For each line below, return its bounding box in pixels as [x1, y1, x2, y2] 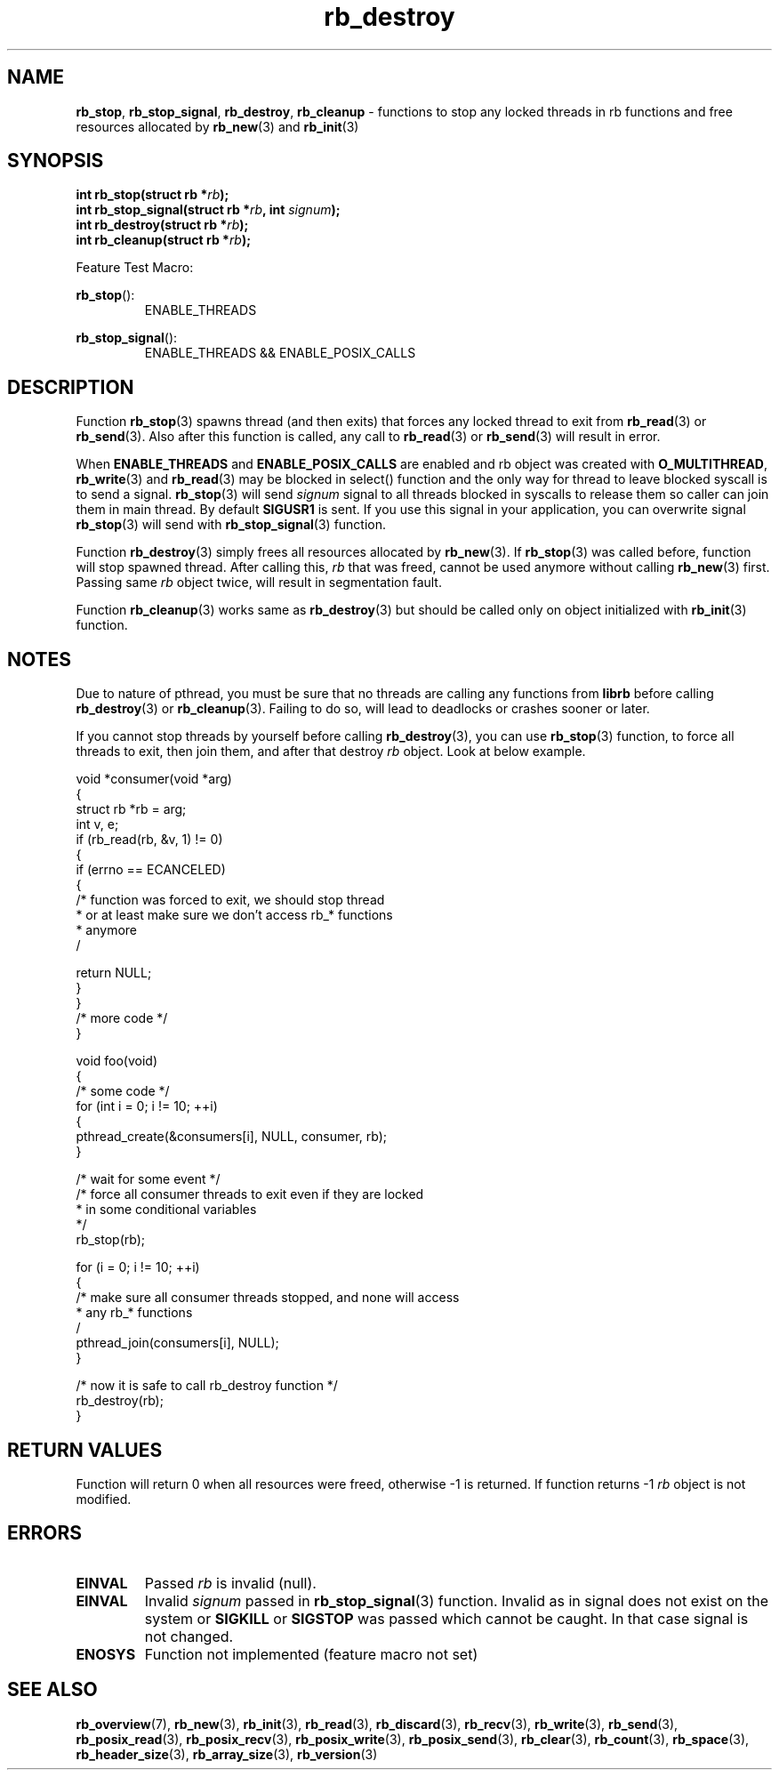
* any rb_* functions [76, 1305, 193, 1321]
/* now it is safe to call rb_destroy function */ [76, 1378, 338, 1394]
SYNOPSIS [7, 149, 104, 173]
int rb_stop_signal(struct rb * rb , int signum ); [76, 202, 341, 218]
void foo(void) [76, 1053, 158, 1069]
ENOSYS [76, 1644, 136, 1663]
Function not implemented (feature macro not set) [144, 1644, 478, 1663]
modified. [76, 1491, 132, 1507]
